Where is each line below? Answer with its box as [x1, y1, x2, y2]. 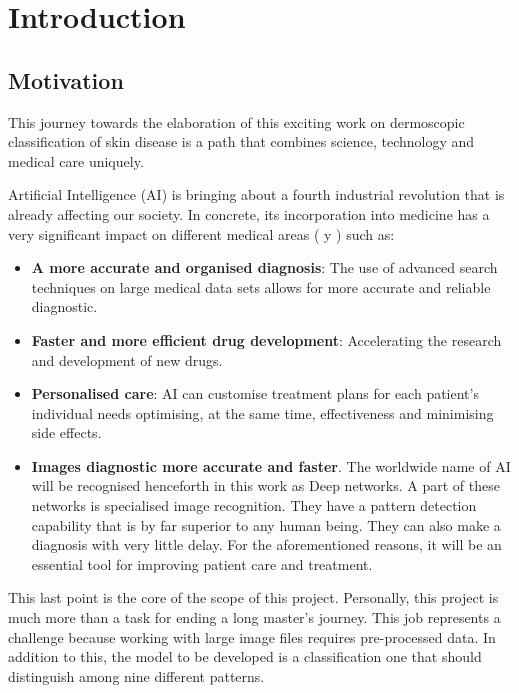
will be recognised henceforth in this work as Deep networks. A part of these [31, 475, 500, 496]
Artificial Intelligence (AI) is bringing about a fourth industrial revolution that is [8, 184, 505, 205]
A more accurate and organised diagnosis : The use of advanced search [31, 257, 498, 278]
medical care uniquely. [8, 150, 144, 171]
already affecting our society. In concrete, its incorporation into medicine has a [8, 203, 490, 224]
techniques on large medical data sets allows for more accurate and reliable [31, 276, 491, 297]
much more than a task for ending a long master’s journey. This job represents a [8, 607, 501, 628]
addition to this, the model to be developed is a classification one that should [8, 646, 482, 667]
